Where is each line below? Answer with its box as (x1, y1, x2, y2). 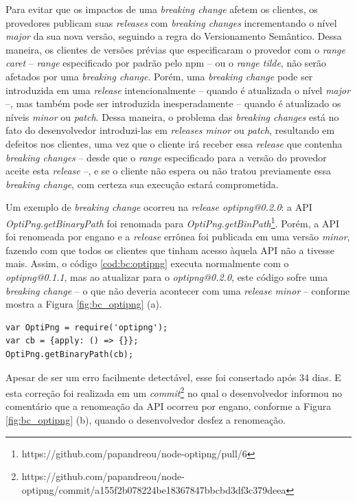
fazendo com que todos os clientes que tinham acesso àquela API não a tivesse (5, 242, 334, 257)
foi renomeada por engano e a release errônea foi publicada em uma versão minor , (5, 229, 350, 244)
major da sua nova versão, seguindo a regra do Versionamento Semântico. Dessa (5, 29, 342, 43)
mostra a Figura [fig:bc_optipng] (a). (5, 297, 162, 311)
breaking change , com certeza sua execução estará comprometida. (5, 176, 279, 191)
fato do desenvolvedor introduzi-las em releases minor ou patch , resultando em (5, 123, 335, 137)
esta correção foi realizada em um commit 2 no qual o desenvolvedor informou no (5, 384, 343, 400)
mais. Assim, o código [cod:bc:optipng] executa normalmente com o (5, 256, 289, 271)
